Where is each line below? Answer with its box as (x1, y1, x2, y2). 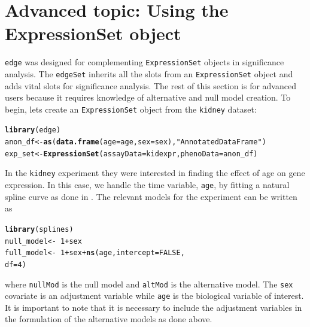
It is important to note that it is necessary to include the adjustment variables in (5, 301, 302, 313)
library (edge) (5, 126, 61, 135)
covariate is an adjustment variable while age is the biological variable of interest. (5, 289, 304, 302)
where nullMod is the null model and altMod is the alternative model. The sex (5, 277, 293, 290)
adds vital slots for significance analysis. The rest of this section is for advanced (5, 79, 296, 92)
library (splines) (5, 225, 74, 234)
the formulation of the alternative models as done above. (5, 313, 212, 325)
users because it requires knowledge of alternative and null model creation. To (5, 91, 291, 104)
